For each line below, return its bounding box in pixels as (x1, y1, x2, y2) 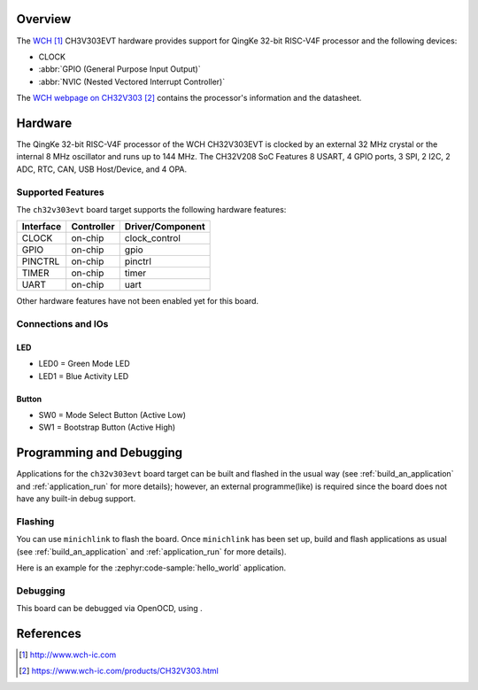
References (16, 625, 81, 641)
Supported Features (16, 186, 105, 198)
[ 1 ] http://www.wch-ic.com (19, 649, 117, 660)
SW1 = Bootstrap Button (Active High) (38, 422, 176, 433)
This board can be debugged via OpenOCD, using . (16, 603, 203, 614)
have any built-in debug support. (16, 493, 136, 504)
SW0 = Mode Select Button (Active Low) (38, 410, 186, 421)
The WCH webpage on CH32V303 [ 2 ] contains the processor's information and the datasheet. (16, 93, 362, 104)
